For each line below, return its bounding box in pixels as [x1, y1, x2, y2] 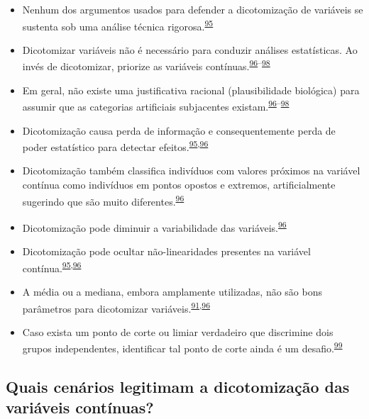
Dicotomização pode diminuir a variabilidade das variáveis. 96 [22, 218, 287, 235]
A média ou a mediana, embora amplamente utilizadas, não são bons [22, 284, 322, 298]
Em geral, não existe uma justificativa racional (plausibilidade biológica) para [22, 82, 360, 97]
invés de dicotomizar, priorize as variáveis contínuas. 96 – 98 [22, 57, 270, 74]
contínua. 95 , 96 [22, 258, 82, 275]
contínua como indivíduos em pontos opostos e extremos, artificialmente [22, 177, 336, 191]
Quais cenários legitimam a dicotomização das [6, 375, 350, 397]
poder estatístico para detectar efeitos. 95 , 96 [22, 138, 209, 154]
